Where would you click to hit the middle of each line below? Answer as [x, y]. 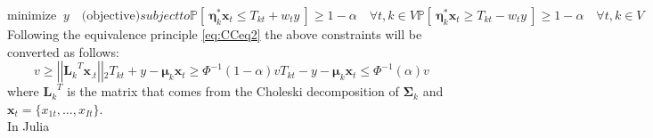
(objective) [111, 16]
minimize [32, 16]
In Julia [29, 126]
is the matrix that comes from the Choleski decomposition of [233, 91]
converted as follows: [63, 51]
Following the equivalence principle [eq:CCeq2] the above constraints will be [215, 34]
